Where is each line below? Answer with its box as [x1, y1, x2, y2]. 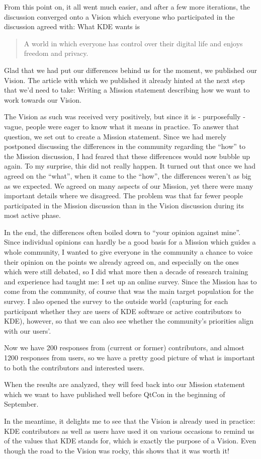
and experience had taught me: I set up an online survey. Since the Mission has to [4, 276, 257, 286]
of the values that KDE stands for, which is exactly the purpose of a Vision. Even [4, 435, 256, 446]
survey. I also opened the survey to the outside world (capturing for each [4, 296, 228, 307]
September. [4, 399, 39, 409]
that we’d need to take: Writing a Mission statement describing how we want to [4, 85, 250, 95]
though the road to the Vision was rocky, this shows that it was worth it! [4, 445, 229, 455]
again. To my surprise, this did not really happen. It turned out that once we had [4, 161, 256, 171]
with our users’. [4, 325, 51, 336]
